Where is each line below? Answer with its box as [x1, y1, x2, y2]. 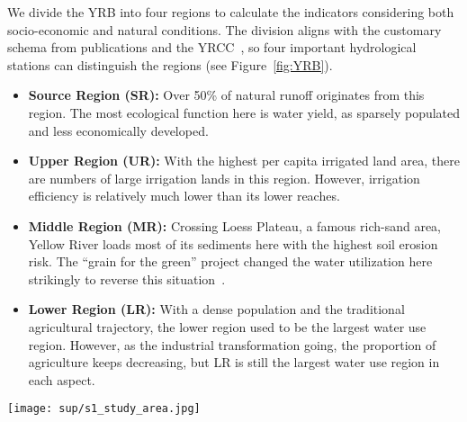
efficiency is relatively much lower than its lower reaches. [28, 186, 340, 205]
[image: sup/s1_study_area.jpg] [7, 402, 201, 416]
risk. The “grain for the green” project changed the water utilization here [28, 252, 433, 271]
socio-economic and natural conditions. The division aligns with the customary [7, 20, 442, 39]
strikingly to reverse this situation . [28, 269, 226, 288]
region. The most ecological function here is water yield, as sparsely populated [28, 103, 461, 121]
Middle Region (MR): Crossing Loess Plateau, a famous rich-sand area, [28, 216, 442, 235]
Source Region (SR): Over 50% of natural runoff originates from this [28, 85, 425, 104]
